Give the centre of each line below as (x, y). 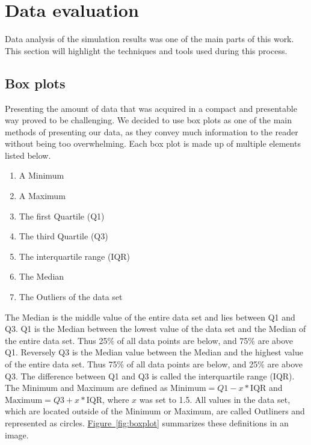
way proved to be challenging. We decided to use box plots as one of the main (149, 120)
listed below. (28, 155)
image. (17, 434)
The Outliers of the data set (71, 297)
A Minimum (42, 175)
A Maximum (42, 196)
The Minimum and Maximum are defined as (86, 388)
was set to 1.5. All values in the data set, (215, 399)
